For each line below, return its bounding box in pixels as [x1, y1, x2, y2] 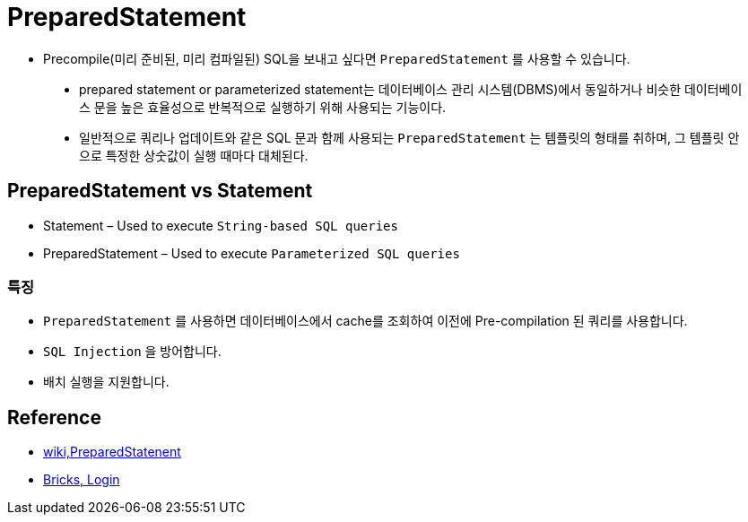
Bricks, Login [43, 472, 120, 488]
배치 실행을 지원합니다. [43, 374, 170, 390]
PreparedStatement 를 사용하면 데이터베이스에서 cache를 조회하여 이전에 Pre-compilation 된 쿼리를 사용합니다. [43, 313, 688, 329]
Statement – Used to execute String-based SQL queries [43, 217, 398, 233]
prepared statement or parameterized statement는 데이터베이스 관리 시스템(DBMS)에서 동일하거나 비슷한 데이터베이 [79, 81, 743, 97]
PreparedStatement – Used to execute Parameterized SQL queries [43, 245, 460, 261]
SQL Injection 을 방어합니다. [43, 344, 222, 360]
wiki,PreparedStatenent [43, 444, 181, 460]
